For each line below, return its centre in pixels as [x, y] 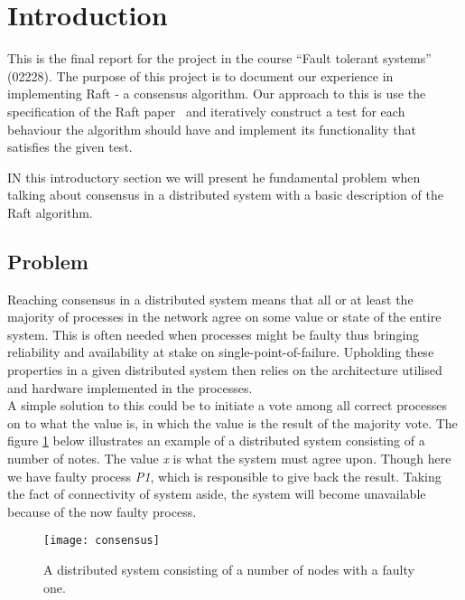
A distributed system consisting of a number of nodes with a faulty [229, 570]
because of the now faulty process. [102, 511]
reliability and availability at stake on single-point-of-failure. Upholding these [221, 352]
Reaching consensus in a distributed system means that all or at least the [210, 299]
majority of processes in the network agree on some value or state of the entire [224, 317]
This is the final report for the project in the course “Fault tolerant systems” [219, 58]
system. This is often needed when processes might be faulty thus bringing [214, 334]
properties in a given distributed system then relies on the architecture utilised [225, 370]
